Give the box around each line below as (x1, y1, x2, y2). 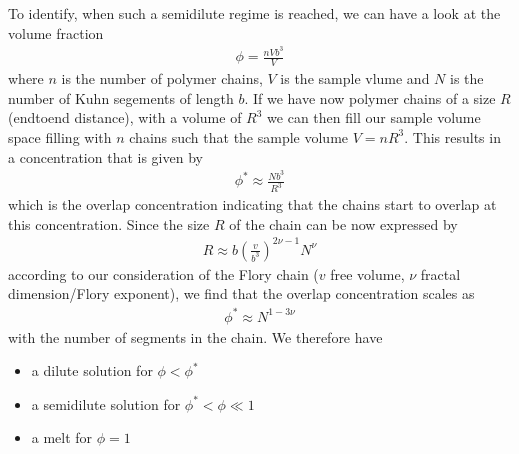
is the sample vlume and (280, 68, 430, 89)
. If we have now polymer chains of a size (244, 87, 496, 108)
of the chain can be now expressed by (229, 213, 458, 234)
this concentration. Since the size (8, 213, 210, 234)
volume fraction (8, 22, 104, 43)
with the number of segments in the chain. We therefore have (8, 326, 383, 347)
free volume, (330, 263, 405, 284)
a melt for (31, 427, 93, 448)
